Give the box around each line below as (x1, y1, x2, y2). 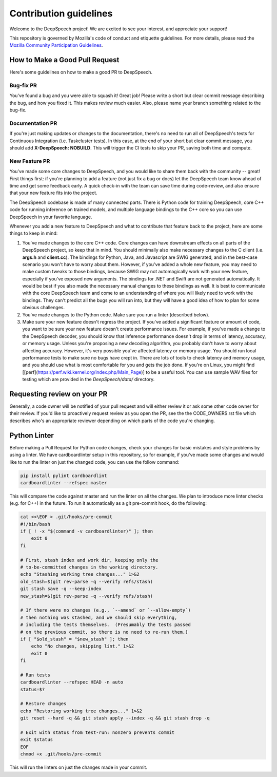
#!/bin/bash (20, 521, 51, 527)
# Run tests (20, 672, 51, 678)
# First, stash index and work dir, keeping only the (20, 557, 159, 563)
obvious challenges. (22, 305, 65, 311)
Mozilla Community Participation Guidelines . (9, 42, 103, 48)
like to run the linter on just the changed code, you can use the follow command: (9, 459, 180, 465)
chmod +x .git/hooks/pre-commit (20, 751, 102, 757)
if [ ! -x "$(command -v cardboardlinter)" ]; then (20, 528, 153, 534)
